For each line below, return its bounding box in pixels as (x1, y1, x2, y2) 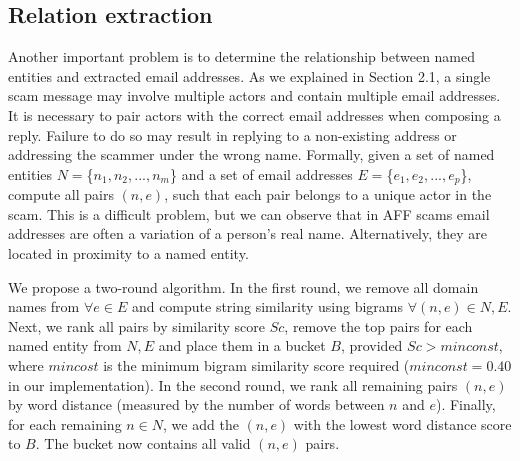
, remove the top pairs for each (284, 315, 473, 336)
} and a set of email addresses (170, 163, 353, 184)
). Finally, (435, 394, 496, 415)
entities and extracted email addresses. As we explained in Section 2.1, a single (8, 65, 491, 86)
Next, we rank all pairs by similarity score (8, 315, 266, 336)
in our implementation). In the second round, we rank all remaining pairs (8, 374, 458, 395)
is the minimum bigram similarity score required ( (103, 354, 410, 375)
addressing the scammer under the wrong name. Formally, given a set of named (8, 144, 495, 165)
